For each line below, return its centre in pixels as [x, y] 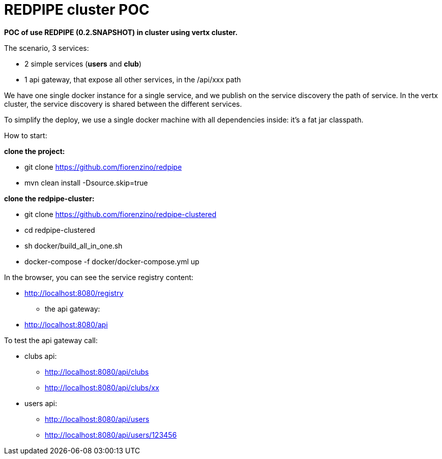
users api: [41, 403]
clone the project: [35, 151]
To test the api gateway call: [51, 340]
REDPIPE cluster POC [77, 10]
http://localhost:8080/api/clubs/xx [102, 387]
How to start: [26, 135]
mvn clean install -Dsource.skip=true [86, 182]
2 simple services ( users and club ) [83, 64]
